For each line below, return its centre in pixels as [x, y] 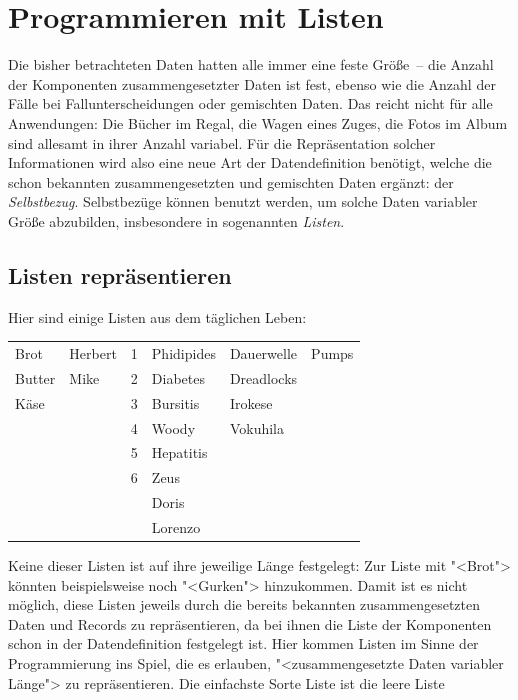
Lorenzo [176, 526]
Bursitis [175, 402]
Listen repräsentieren [120, 274]
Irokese [251, 402]
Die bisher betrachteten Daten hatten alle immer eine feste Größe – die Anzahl [251, 64]
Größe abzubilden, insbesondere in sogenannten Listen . [176, 220]
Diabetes [178, 377]
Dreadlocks [263, 377]
